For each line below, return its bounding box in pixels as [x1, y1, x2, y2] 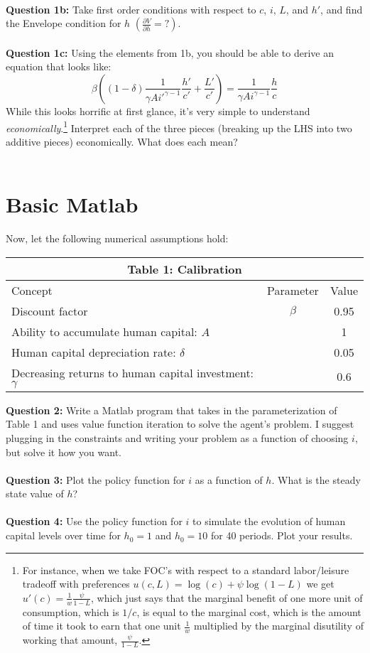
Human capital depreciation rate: [11, 343, 176, 360]
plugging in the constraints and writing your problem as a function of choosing [6, 430, 349, 445]
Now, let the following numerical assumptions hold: [6, 231, 229, 246]
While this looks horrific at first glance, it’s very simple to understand [6, 103, 310, 118]
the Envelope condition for [6, 16, 121, 31]
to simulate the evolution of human [192, 514, 346, 529]
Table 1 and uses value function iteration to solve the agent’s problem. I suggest [6, 416, 354, 431]
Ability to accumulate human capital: [11, 323, 197, 340]
